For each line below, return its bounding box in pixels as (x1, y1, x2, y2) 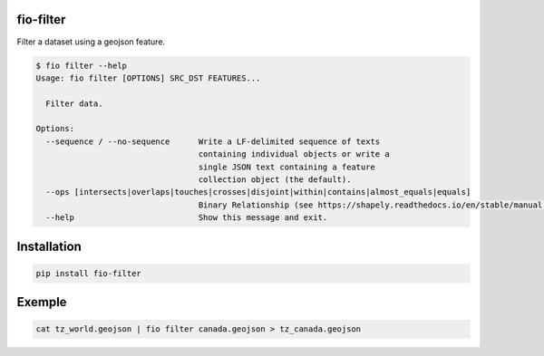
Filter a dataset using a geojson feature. (16, 36, 166, 47)
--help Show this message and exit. (45, 213, 328, 223)
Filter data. (45, 98, 103, 109)
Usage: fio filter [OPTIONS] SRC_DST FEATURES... (35, 72, 261, 83)
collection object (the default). (198, 175, 352, 185)
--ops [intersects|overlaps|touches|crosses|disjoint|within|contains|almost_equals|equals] (45, 187, 471, 197)
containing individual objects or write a (198, 149, 390, 159)
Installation (16, 238, 82, 254)
